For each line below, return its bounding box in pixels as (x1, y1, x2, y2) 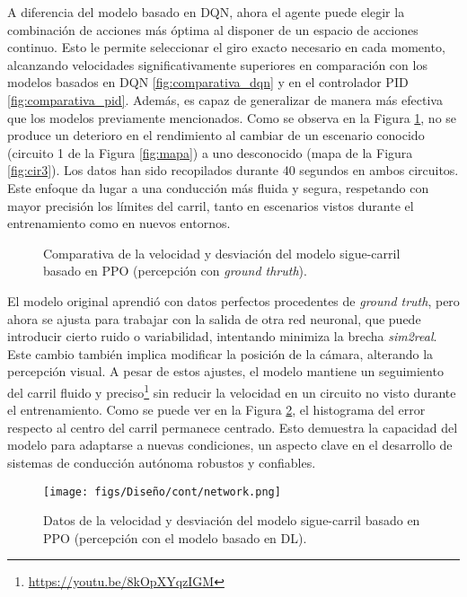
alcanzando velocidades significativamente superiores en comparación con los (7, 55, 427, 74)
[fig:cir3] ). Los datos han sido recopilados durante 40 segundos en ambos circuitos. (7, 161, 459, 180)
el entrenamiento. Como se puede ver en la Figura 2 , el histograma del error (7, 400, 426, 419)
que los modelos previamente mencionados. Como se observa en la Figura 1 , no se (7, 108, 457, 127)
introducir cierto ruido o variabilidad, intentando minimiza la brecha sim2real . (7, 327, 437, 346)
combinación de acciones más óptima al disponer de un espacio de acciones (7, 20, 419, 39)
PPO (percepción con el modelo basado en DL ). (43, 528, 307, 547)
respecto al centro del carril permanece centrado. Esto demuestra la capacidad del (7, 417, 458, 436)
